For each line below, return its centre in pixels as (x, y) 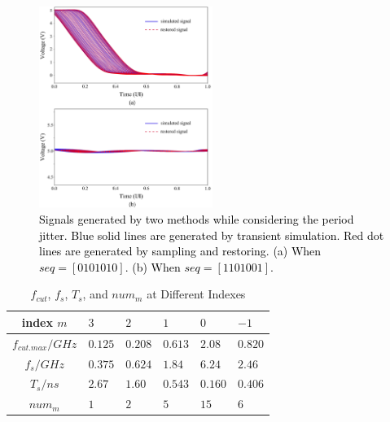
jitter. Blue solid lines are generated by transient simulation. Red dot (212, 235)
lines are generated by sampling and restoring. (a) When (180, 251)
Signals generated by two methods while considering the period (197, 218)
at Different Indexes (196, 294)
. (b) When (153, 266)
